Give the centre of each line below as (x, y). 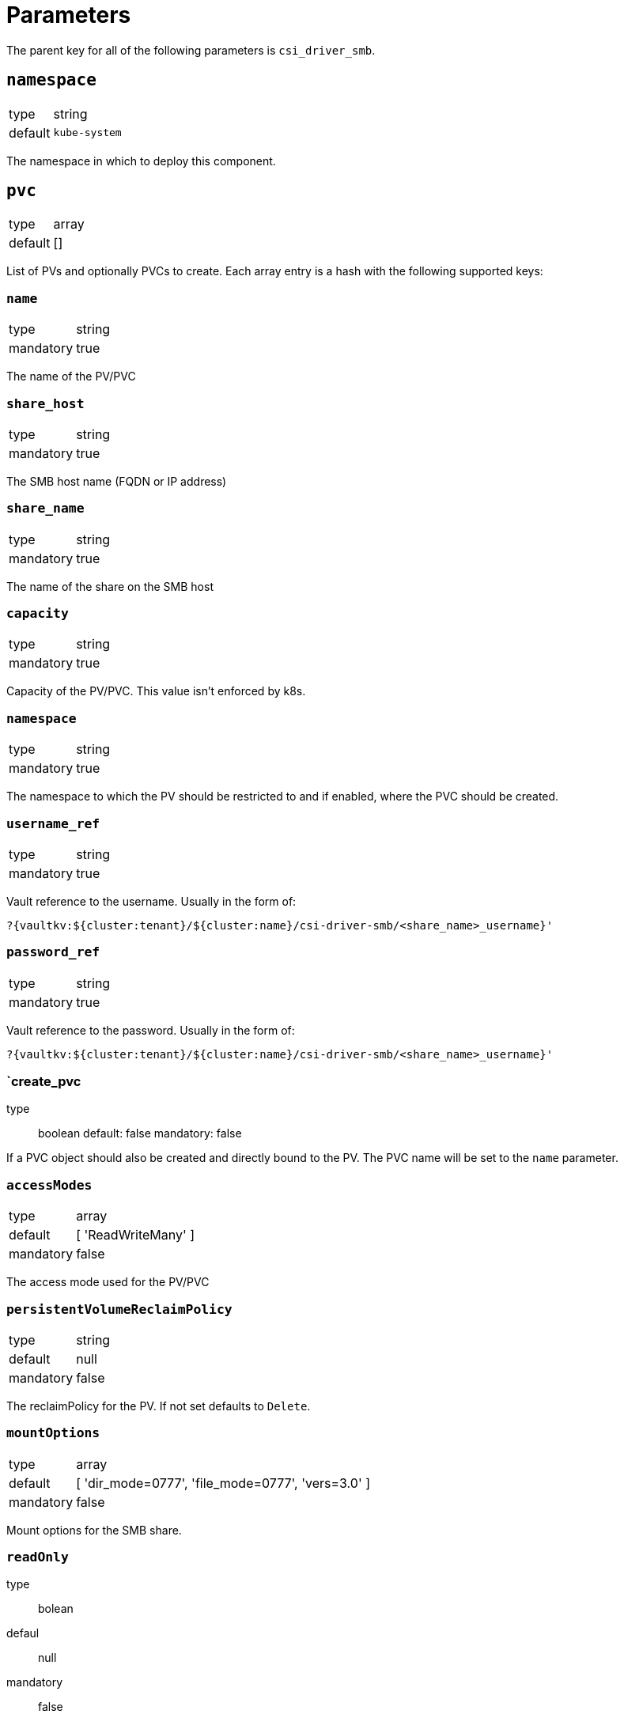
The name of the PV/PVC (71, 377)
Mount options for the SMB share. (94, 1530)
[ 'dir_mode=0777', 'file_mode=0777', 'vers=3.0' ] (223, 1483)
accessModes (49, 1185)
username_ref (53, 823)
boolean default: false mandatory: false (140, 1133)
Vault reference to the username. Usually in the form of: (151, 901)
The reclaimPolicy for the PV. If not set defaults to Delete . (159, 1406)
